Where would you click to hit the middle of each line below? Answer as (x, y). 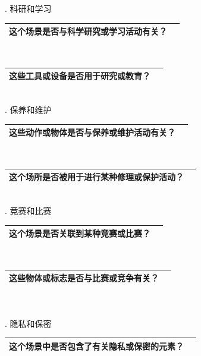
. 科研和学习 (28, 8)
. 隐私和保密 (28, 323)
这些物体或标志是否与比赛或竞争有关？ (84, 278)
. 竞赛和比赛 (28, 210)
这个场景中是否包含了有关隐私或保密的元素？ (96, 346)
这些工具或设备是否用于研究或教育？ (80, 76)
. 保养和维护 (28, 109)
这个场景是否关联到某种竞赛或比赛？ (80, 233)
